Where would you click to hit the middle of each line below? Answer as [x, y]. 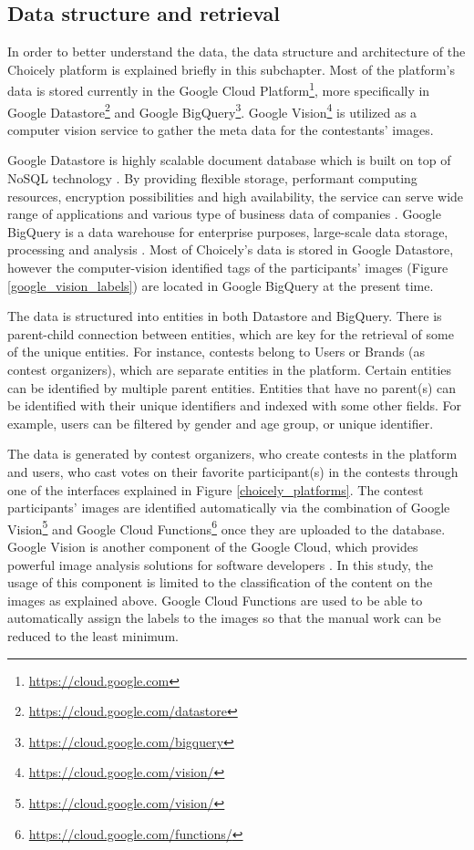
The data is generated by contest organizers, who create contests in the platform [232, 454]
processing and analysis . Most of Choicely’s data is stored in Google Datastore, [231, 249]
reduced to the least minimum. [93, 635]
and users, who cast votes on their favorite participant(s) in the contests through [233, 471]
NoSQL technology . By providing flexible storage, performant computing [212, 178]
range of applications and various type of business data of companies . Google [224, 214]
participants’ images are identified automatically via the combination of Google [229, 508]
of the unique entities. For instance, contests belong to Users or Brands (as [216, 352]
